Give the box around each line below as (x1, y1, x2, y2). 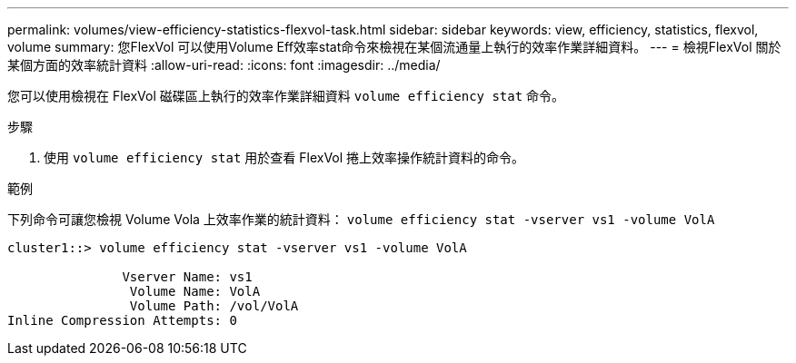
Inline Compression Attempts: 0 (7, 313, 237, 328)
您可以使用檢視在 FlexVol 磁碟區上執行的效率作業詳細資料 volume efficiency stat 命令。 (7, 88, 565, 103)
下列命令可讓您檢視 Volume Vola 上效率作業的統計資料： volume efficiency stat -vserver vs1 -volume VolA (7, 211, 715, 227)
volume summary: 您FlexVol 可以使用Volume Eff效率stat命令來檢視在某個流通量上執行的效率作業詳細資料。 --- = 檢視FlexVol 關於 (7, 39, 781, 54)
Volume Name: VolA (129, 284, 261, 299)
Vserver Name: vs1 (122, 270, 253, 284)
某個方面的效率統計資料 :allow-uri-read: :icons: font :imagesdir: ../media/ (7, 57, 441, 73)
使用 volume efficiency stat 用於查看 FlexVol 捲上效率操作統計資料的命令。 (44, 150, 525, 165)
